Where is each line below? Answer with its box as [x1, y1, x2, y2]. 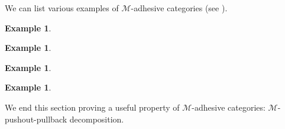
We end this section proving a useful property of [5, 101, 180, 113]
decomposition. [69, 112, 124, 125]
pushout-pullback [5, 112, 67, 125]
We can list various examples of [5, 2, 119, 14]
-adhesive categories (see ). [131, 2, 228, 14]
